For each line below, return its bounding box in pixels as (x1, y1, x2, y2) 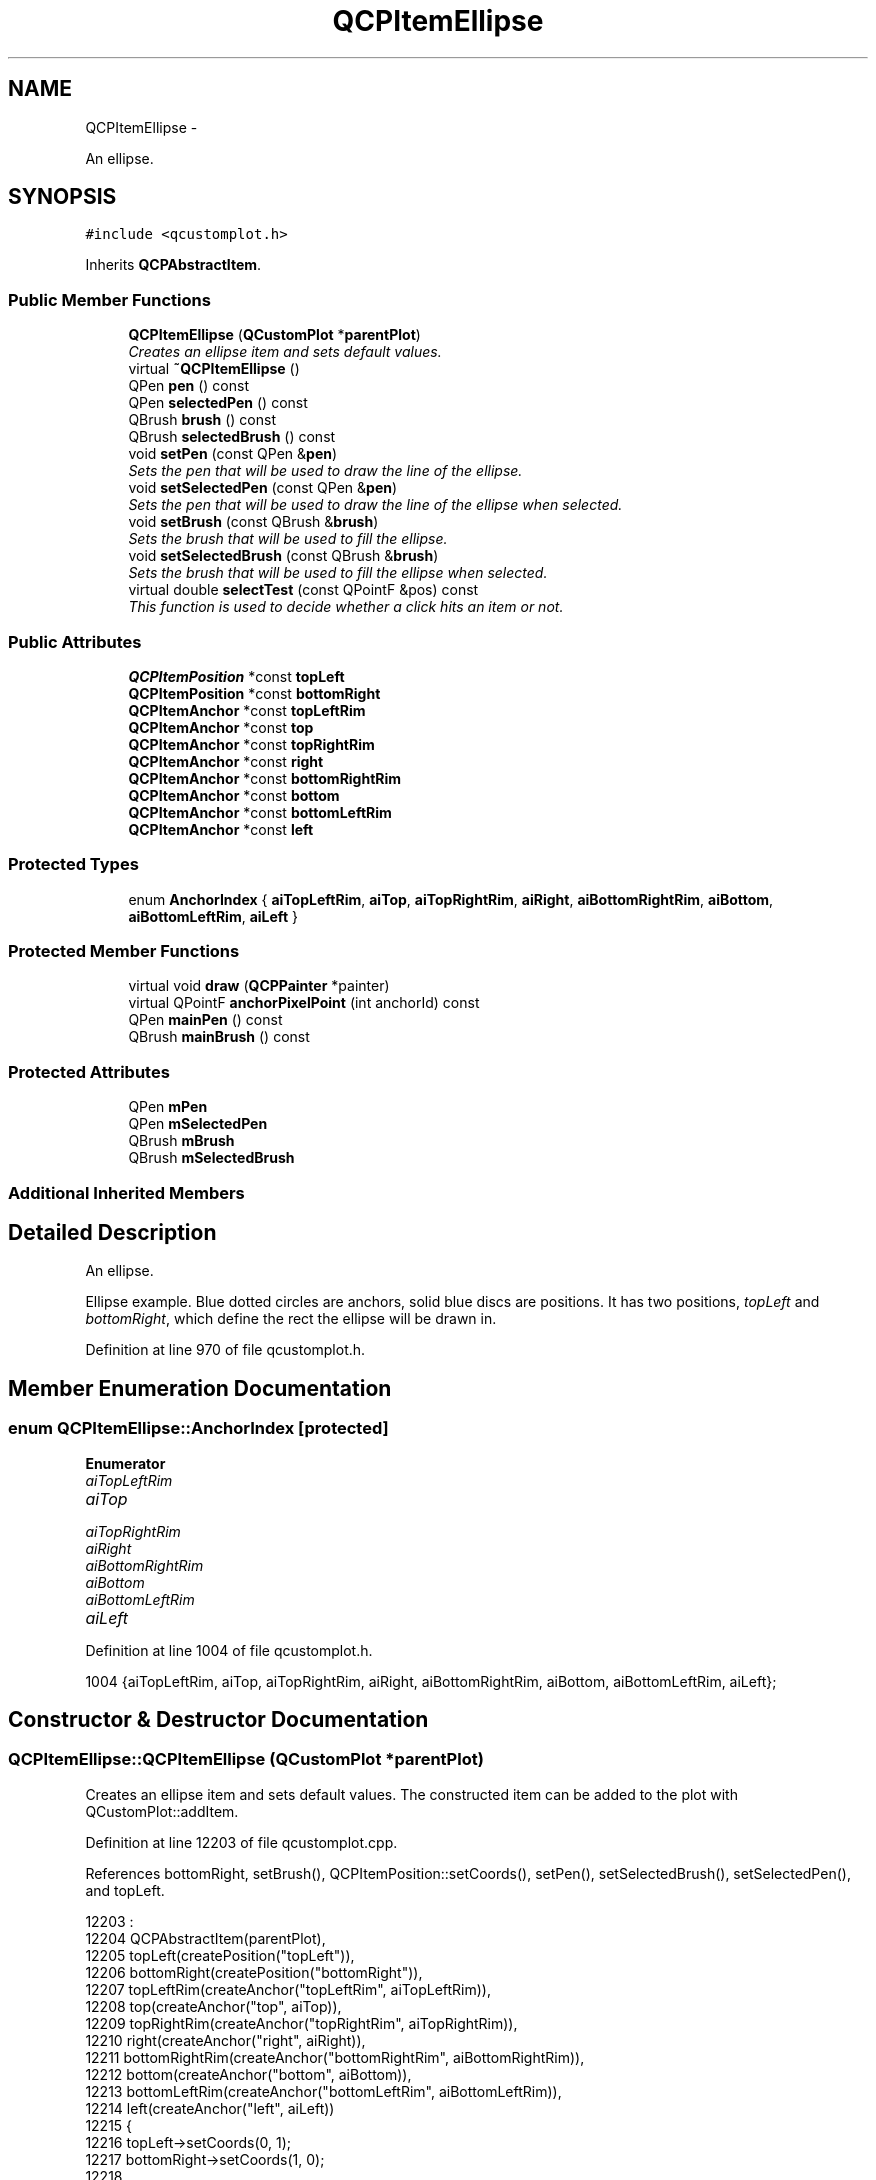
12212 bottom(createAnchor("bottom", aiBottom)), (85, 2065, 412, 2083)
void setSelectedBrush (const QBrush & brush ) (128, 547, 439, 565)
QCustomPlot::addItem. (85, 1802, 239, 1820)
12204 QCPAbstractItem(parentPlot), (85, 1929, 326, 1947)
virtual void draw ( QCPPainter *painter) (128, 977, 390, 995)
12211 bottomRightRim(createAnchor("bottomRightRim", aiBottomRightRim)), (85, 2048, 585, 2066)
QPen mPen (128, 1098, 208, 1116)
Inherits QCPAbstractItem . (85, 256, 262, 274)
